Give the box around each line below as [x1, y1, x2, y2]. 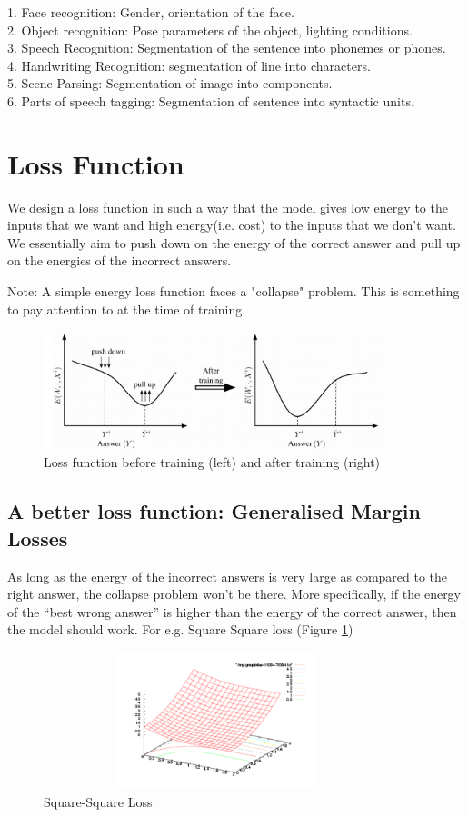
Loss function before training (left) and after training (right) [44, 453, 381, 472]
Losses [7, 523, 68, 552]
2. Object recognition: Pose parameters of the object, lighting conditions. [7, 20, 413, 39]
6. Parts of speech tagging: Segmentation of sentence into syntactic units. [7, 91, 414, 110]
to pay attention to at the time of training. [7, 299, 246, 318]
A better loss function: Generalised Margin [7, 497, 421, 525]
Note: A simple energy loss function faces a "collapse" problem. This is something [7, 282, 460, 301]
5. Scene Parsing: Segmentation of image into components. [7, 74, 333, 93]
